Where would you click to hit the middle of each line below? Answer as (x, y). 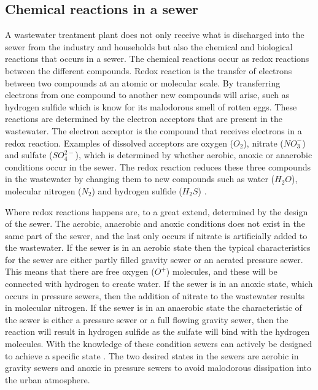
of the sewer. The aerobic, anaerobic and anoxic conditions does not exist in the (155, 224)
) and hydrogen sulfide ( (137, 190)
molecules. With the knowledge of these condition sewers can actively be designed (159, 344)
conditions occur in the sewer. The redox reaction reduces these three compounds (158, 166)
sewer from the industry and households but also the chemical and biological (149, 46)
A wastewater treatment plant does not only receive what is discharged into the (155, 35)
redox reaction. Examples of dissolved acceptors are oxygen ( (119, 143)
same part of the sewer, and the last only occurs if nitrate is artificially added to (156, 235)
